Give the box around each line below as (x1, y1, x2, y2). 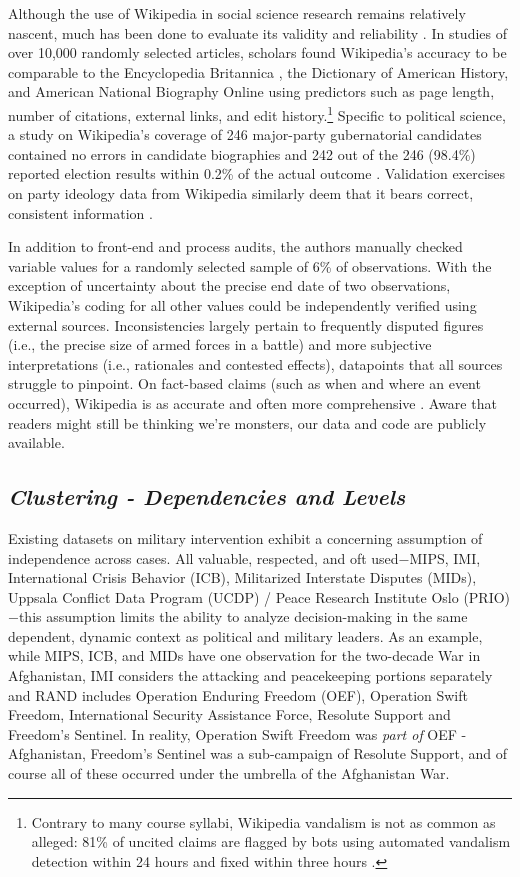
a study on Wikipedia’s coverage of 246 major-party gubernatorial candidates (8, 124, 482, 145)
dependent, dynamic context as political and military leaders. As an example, (8, 625, 483, 646)
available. (8, 432, 65, 453)
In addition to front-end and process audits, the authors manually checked (8, 236, 463, 257)
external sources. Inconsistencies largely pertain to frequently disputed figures (8, 314, 484, 335)
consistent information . (8, 202, 153, 223)
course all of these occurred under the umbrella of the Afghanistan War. (8, 763, 450, 784)
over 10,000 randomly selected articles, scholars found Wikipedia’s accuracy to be (8, 42, 507, 63)
